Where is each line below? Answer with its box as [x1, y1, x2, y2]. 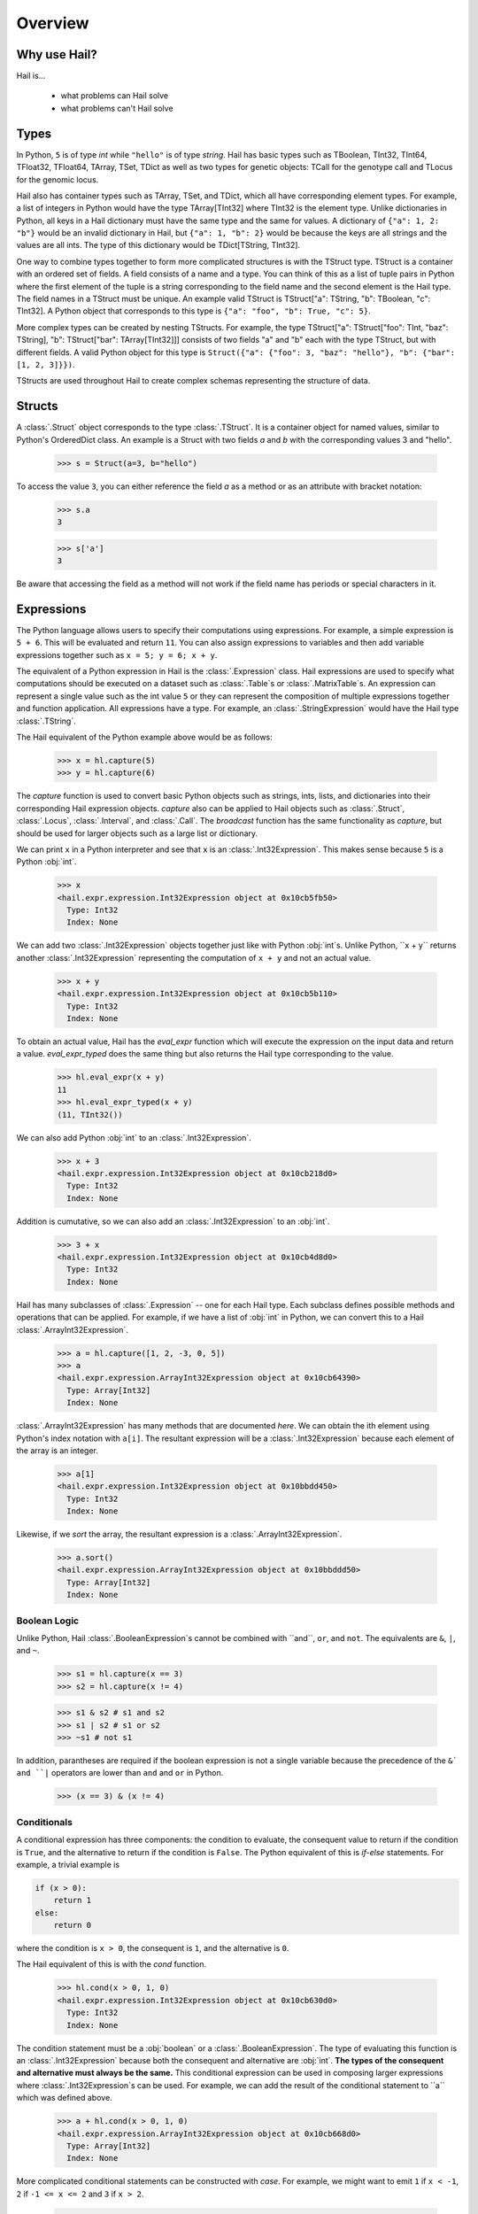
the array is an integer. [16, 1444, 99, 1456]
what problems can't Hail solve [60, 103, 173, 113]
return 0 [53, 1920, 92, 1931]
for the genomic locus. [16, 174, 99, 185]
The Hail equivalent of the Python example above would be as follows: [16, 732, 274, 743]
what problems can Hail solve [60, 90, 169, 101]
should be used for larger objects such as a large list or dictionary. [16, 828, 258, 839]
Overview [16, 13, 89, 33]
